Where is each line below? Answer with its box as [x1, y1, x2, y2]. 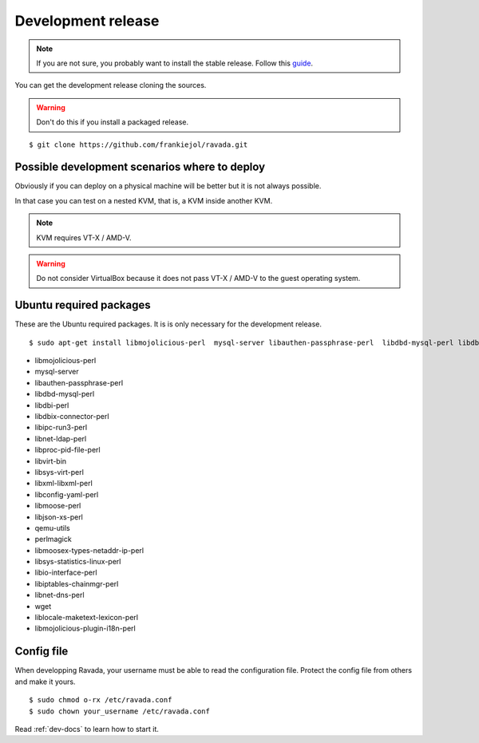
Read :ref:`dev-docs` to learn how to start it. [14, 724, 159, 733]
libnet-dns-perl [34, 591, 85, 600]
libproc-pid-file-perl [34, 445, 101, 455]
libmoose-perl [34, 501, 81, 511]
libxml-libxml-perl [34, 479, 93, 488]
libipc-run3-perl [34, 423, 88, 433]
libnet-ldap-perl [34, 433, 87, 443]
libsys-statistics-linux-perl [34, 557, 121, 567]
